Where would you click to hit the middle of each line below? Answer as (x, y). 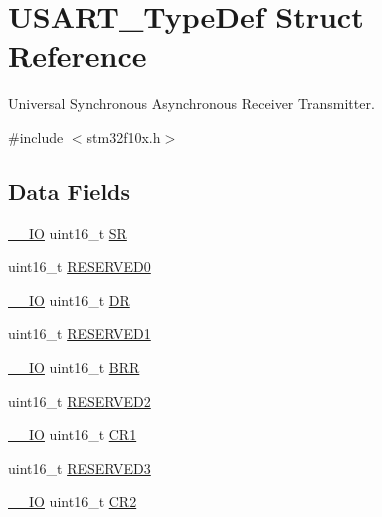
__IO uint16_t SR (67, 232)
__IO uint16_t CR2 (72, 501)
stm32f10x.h (123, 136)
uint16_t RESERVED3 (79, 467)
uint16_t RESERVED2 (79, 400)
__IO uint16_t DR (69, 299)
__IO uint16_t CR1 (72, 434)
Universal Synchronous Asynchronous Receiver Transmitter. (191, 103)
